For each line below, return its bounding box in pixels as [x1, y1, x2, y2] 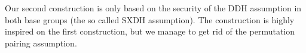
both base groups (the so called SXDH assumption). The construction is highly [5, 13, 295, 26]
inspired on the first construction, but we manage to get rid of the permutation [5, 25, 295, 38]
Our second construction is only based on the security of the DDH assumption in [5, 2, 302, 14]
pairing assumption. [5, 36, 77, 49]
